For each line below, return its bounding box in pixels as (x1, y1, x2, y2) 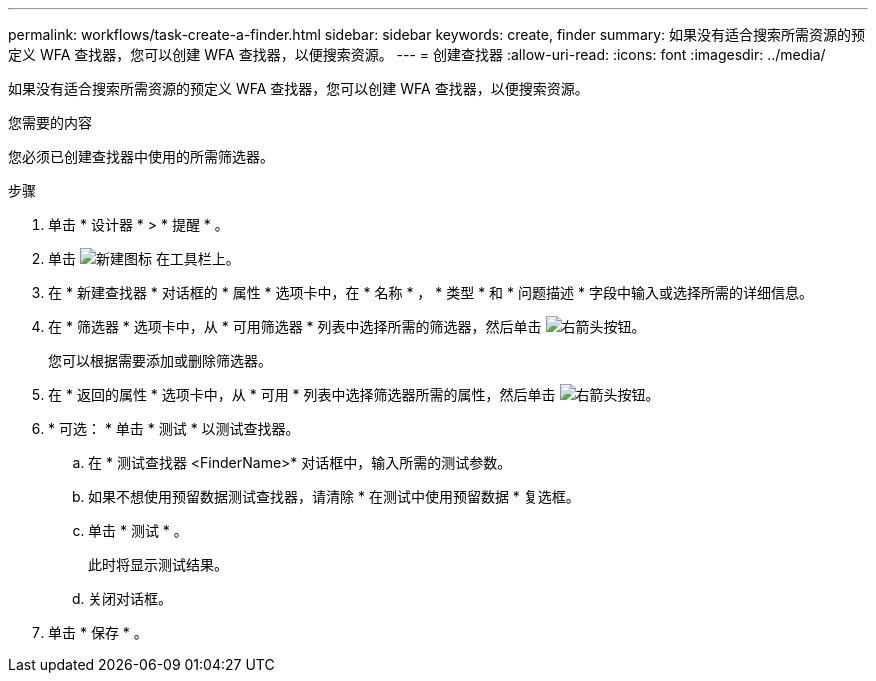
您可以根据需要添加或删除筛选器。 (48, 352, 272, 369)
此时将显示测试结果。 (88, 556, 228, 573)
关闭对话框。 (88, 590, 172, 607)
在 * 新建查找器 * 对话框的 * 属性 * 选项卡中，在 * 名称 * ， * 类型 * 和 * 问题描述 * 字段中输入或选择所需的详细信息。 (48, 284, 813, 301)
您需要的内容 (8, 114, 92, 131)
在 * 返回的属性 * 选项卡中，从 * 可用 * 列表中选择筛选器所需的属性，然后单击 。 (48, 386, 660, 403)
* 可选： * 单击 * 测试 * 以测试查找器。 (48, 420, 300, 437)
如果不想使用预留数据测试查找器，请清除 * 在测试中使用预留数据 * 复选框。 (88, 488, 580, 505)
